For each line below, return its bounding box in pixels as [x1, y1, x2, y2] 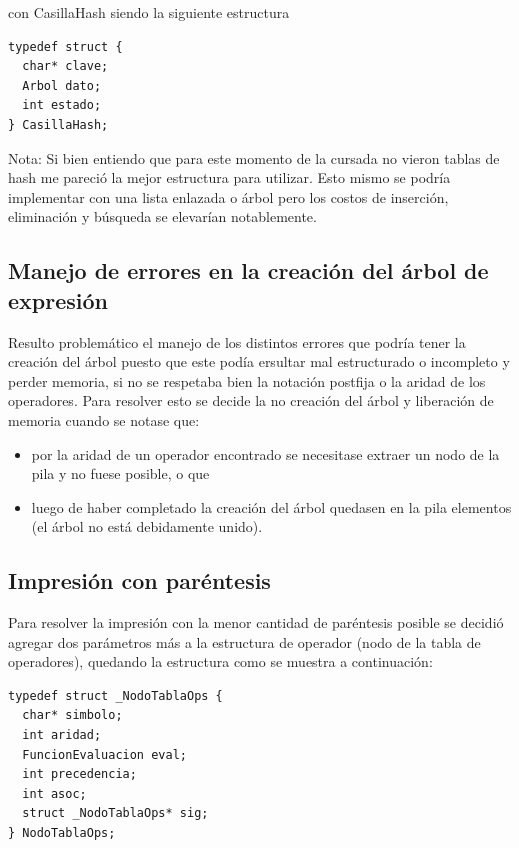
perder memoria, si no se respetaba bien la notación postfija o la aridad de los [8, 370, 486, 391]
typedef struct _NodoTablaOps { [8, 688, 223, 703]
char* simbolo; [22, 708, 123, 723]
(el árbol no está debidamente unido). [31, 516, 263, 537]
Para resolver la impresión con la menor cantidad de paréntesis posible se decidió [8, 612, 504, 633]
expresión [8, 284, 108, 315]
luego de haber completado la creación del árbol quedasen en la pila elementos [31, 496, 512, 517]
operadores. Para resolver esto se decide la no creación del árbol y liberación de [8, 390, 494, 411]
